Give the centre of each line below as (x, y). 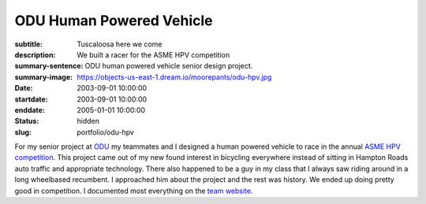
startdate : (32, 99)
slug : (23, 132)
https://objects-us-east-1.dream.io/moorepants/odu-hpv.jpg (174, 77)
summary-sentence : (49, 66)
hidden (88, 121)
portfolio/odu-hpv (105, 132)
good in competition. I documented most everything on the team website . (134, 191)
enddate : (30, 109)
